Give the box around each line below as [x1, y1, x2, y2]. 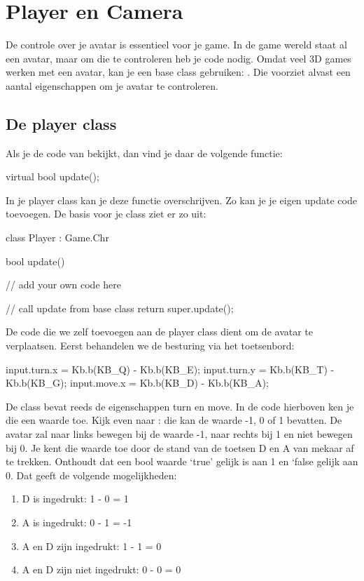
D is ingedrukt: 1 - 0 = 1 [22, 491, 129, 506]
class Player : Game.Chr [6, 230, 109, 245]
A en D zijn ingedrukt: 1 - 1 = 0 [22, 538, 162, 553]
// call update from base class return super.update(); [6, 300, 234, 315]
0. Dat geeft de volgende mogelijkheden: [6, 467, 177, 482]
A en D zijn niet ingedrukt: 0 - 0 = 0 [22, 562, 181, 577]
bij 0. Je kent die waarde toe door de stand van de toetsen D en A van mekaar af [6, 440, 354, 455]
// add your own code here [6, 277, 121, 292]
